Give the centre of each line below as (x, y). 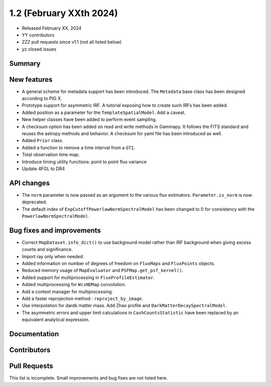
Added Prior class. (43, 141)
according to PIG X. (42, 98)
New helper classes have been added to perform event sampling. (89, 119)
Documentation (34, 334)
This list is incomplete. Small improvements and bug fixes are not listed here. (89, 378)
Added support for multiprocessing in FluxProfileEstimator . (88, 277)
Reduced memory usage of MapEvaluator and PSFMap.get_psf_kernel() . (103, 271)
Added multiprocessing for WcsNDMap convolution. (74, 285)
